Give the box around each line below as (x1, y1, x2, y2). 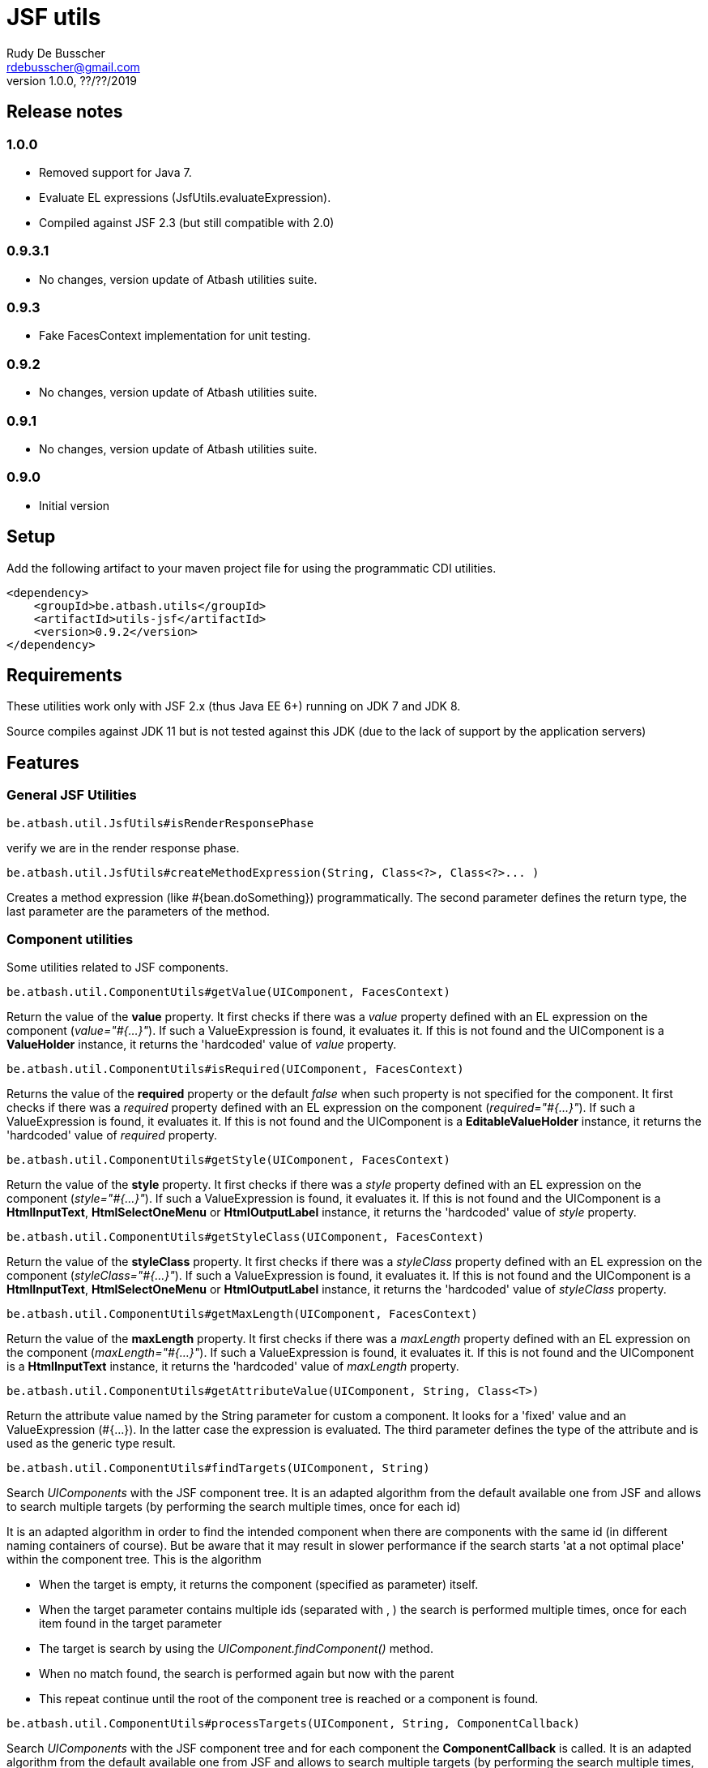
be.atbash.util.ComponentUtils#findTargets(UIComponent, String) (6, 1461, 430, 1475)
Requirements (6, 664, 122, 685)
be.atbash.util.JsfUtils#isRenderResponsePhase (6, 816, 314, 830)
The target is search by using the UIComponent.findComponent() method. (39, 1641, 433, 1656)
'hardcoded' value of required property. (6, 1128, 218, 1143)
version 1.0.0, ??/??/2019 (6, 73, 137, 88)
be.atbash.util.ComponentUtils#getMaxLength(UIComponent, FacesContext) (6, 1307, 478, 1321)
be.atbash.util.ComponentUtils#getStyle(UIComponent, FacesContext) (6, 1153, 450, 1167)
